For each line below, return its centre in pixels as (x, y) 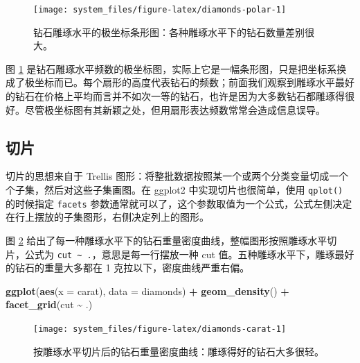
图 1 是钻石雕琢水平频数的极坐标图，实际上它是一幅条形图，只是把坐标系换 (176, 68)
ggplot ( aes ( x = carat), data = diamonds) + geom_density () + (147, 290)
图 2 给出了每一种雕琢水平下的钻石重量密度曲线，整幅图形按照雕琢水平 (166, 240)
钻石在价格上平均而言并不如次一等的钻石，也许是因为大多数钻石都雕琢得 (180, 96)
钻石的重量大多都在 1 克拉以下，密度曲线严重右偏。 (132, 268)
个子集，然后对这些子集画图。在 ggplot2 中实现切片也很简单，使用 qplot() (174, 190)
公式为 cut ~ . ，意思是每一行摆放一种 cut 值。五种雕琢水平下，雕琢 (180, 254)
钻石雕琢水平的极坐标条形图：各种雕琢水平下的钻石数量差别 (169, 32)
